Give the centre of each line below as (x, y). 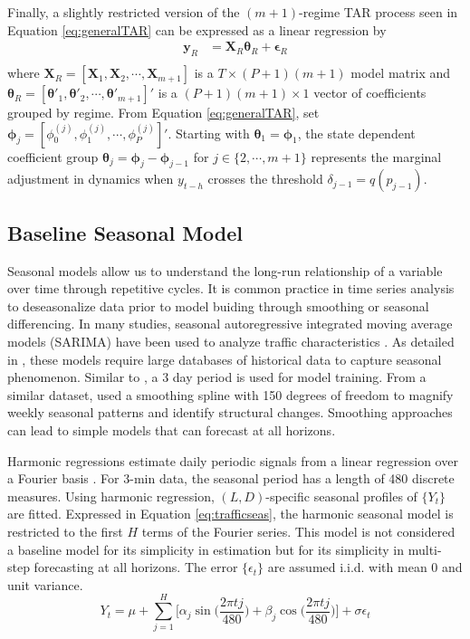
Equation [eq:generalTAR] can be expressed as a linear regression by (197, 29)
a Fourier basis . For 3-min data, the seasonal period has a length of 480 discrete (231, 478)
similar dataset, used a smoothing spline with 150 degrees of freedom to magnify (230, 394)
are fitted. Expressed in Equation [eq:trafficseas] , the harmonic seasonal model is (230, 514)
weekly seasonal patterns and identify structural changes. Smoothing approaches (230, 412)
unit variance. (45, 584)
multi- (425, 549)
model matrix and (401, 73)
